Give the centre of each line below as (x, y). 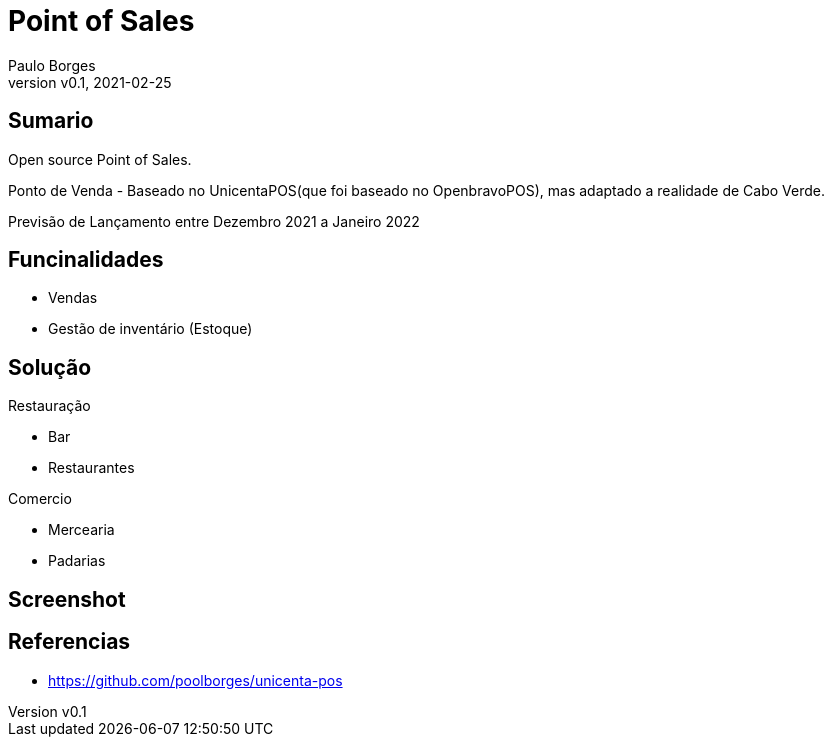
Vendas (73, 298)
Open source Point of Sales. (100, 159)
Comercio (40, 499)
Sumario (51, 121)
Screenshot (67, 599)
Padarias (77, 561)
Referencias (69, 642)
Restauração (49, 406)
